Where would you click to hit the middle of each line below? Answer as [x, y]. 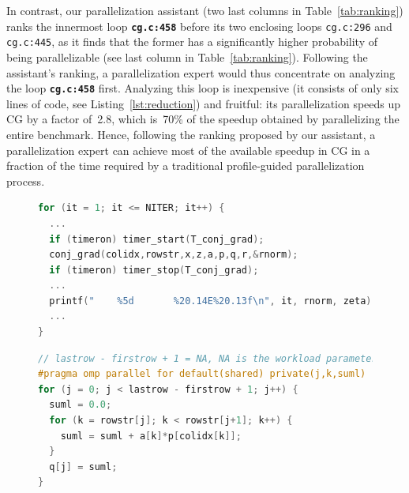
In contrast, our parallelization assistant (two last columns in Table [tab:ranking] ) [205, 10]
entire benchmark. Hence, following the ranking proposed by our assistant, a [191, 134]
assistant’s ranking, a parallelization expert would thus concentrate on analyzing [201, 72]
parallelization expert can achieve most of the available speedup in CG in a [188, 150]
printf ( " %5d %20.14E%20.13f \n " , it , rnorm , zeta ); [213, 301]
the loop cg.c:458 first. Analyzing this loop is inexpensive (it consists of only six [203, 88]
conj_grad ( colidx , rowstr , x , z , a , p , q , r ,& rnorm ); [174, 255]
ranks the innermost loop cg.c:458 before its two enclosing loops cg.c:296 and [199, 26]
